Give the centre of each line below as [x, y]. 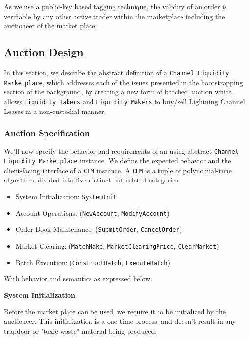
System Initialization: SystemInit [66, 196]
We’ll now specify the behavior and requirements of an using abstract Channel [121, 151]
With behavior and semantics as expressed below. [78, 279]
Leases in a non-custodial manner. [55, 111]
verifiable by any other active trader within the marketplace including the [114, 16]
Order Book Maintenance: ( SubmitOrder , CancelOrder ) [99, 229]
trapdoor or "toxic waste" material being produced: [80, 330]
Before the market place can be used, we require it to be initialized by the [115, 311]
